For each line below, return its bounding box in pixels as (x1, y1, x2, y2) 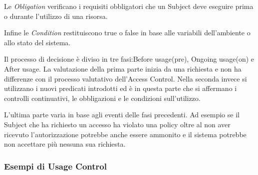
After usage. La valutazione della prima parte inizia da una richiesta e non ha (4, 63, 242, 74)
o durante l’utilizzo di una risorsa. (4, 10, 108, 21)
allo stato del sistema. (4, 37, 71, 47)
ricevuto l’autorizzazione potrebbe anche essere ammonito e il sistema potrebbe (4, 129, 247, 139)
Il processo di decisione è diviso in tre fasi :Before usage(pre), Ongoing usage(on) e (4, 54, 254, 64)
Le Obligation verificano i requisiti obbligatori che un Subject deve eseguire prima (4, 1, 254, 11)
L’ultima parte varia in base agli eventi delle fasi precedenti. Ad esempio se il (4, 109, 240, 120)
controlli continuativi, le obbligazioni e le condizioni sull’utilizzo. (4, 92, 201, 103)
